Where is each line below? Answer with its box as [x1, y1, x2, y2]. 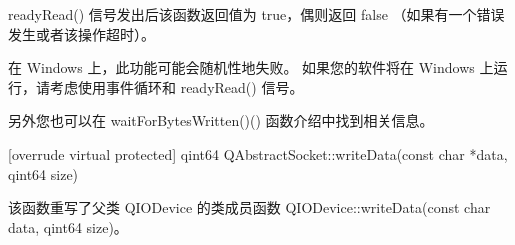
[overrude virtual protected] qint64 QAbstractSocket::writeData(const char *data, [8, 143, 508, 164]
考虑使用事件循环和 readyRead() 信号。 [49, 76, 304, 97]
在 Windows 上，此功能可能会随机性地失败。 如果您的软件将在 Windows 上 [8, 57, 494, 78]
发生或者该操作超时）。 [8, 23, 155, 44]
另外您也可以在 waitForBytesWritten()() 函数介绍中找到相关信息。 [8, 110, 434, 131]
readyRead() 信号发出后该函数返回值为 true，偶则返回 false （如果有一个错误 [8, 4, 505, 24]
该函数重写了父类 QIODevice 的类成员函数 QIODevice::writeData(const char [8, 197, 491, 218]
